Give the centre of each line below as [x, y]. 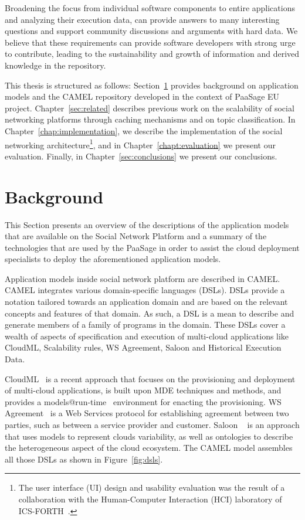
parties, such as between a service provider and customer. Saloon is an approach [152, 424]
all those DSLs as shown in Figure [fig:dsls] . [84, 459]
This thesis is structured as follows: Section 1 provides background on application [152, 85]
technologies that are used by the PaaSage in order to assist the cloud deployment [152, 247]
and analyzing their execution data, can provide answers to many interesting [142, 19]
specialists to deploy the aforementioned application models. [113, 259]
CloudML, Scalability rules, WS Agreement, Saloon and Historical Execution [143, 347]
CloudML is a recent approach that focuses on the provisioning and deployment [150, 378]
